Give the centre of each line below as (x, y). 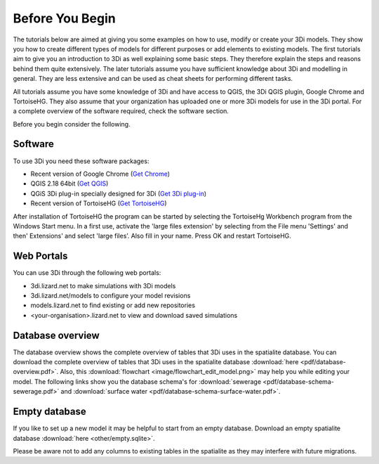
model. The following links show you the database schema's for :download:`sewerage (137, 381)
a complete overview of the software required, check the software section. (121, 111)
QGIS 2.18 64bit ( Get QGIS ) (69, 183)
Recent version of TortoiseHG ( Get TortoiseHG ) (99, 203)
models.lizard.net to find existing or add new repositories (113, 305)
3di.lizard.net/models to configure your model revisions (111, 296)
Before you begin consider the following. (72, 124)
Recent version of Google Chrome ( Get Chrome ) (100, 174)
